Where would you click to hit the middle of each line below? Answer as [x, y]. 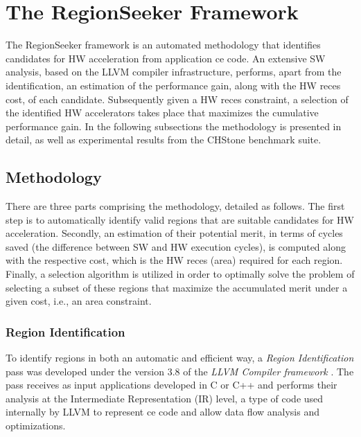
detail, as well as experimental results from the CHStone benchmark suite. [164, 140]
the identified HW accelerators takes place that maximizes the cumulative [162, 113]
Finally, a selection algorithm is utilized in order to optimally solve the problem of [180, 274]
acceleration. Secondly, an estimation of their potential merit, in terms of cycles [174, 233]
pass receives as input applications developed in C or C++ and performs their [171, 385]
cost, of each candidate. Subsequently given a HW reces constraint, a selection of [177, 99]
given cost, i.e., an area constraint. [79, 301]
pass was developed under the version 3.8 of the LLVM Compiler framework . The [180, 371]
